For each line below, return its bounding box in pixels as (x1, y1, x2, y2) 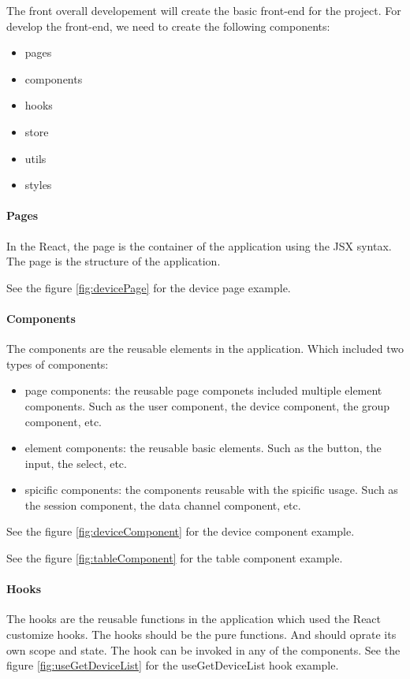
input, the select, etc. (24, 455, 127, 471)
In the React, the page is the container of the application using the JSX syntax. (6, 237, 392, 254)
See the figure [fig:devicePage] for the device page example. (6, 279, 291, 295)
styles (24, 176, 52, 193)
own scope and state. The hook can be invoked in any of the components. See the (6, 641, 401, 658)
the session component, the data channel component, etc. (24, 496, 301, 513)
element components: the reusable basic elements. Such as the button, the (24, 440, 382, 456)
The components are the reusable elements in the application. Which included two (6, 340, 404, 357)
